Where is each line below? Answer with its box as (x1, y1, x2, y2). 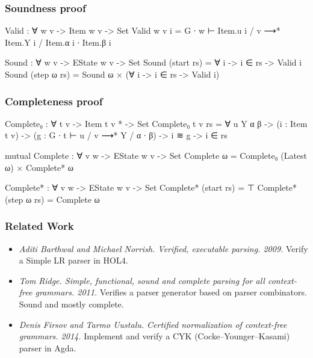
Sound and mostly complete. (19, 297, 124, 310)
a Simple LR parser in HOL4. (19, 254, 128, 267)
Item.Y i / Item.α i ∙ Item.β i (5, 35, 111, 48)
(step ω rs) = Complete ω (5, 193, 100, 205)
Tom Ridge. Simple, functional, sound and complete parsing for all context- (19, 274, 297, 286)
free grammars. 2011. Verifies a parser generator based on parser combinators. (19, 286, 307, 298)
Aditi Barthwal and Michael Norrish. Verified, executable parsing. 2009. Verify (19, 242, 308, 255)
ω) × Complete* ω (5, 161, 74, 173)
